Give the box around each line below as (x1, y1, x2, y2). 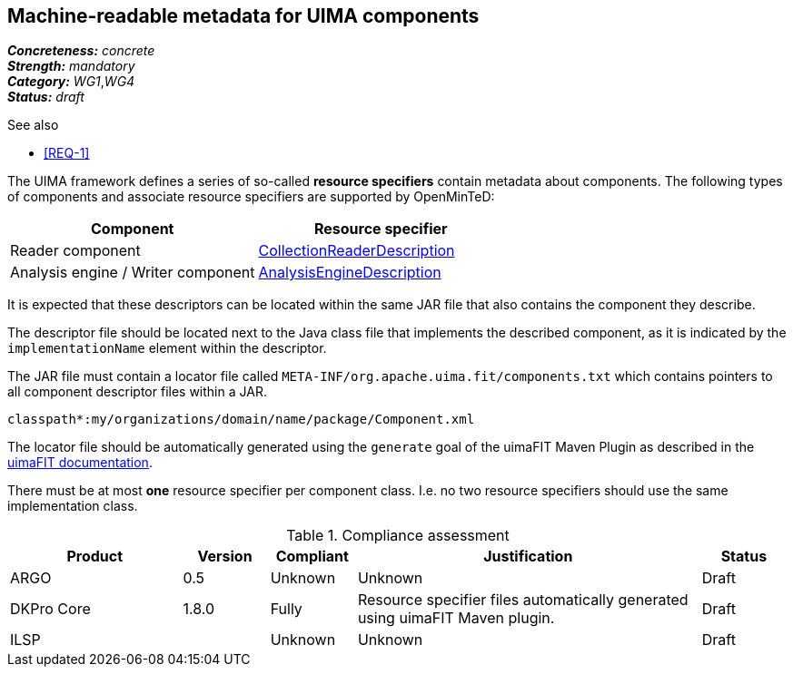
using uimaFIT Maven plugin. (357, 609, 555, 628)
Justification (483, 547, 573, 566)
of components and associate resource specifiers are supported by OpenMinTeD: (7, 189, 495, 205)
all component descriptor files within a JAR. (7, 384, 267, 400)
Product (66, 547, 124, 566)
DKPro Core (10, 600, 91, 619)
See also (7, 117, 59, 133)
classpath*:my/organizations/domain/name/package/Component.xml (7, 412, 475, 427)
